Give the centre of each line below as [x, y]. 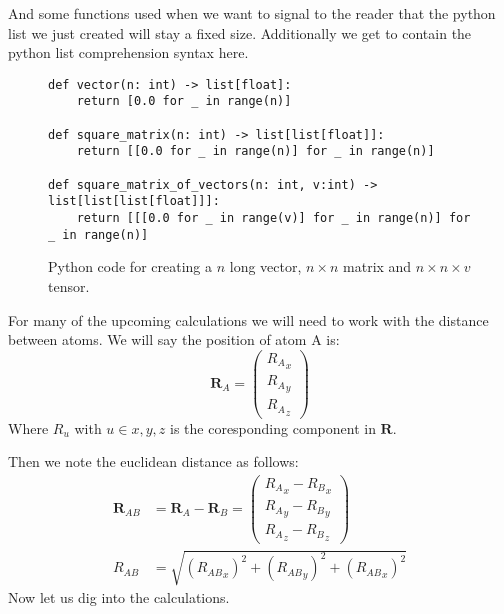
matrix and [377, 266]
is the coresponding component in [273, 427]
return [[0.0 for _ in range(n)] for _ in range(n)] [255, 151]
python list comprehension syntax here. [128, 52]
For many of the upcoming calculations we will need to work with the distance [248, 319]
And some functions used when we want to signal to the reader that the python [252, 13]
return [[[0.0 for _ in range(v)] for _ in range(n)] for [273, 218]
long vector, [265, 266]
